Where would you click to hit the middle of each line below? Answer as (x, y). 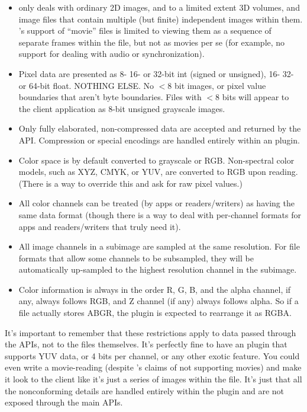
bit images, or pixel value (220, 85)
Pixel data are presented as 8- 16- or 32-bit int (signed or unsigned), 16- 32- (156, 73)
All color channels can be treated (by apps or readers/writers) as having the (156, 203)
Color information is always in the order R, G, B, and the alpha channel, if (155, 289)
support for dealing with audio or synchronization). (112, 54)
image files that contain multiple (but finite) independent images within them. (161, 19)
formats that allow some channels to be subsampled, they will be (136, 258)
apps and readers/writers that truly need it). (100, 226)
